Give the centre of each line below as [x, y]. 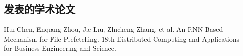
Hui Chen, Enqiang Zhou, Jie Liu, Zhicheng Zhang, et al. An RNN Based [113, 29]
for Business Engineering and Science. [60, 48]
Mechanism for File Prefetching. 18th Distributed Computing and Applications [121, 38]
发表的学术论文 [40, 9]
